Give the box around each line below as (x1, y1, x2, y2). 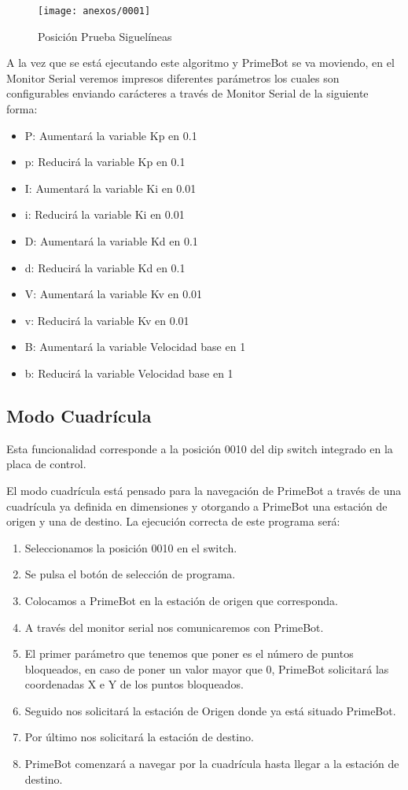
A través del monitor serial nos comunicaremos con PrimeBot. (24, 618, 324, 635)
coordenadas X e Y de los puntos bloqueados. (24, 676, 244, 692)
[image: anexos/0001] (38, 6, 151, 17)
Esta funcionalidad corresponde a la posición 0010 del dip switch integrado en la (6, 440, 393, 456)
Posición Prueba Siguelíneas (38, 28, 172, 44)
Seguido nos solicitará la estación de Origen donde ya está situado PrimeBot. (24, 702, 396, 718)
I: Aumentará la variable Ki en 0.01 (24, 179, 197, 196)
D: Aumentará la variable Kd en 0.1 (24, 233, 198, 249)
